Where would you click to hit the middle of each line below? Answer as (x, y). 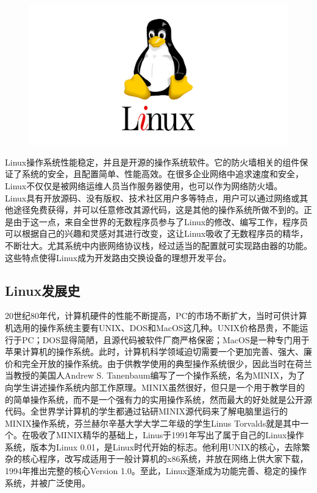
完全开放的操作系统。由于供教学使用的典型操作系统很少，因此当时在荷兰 (167, 363)
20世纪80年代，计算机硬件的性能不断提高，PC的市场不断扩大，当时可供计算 (156, 316)
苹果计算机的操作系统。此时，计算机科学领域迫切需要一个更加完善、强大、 (154, 351)
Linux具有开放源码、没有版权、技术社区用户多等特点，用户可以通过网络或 (152, 198)
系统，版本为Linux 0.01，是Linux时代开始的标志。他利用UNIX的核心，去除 (153, 446)
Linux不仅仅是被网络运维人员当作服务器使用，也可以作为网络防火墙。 (144, 186)
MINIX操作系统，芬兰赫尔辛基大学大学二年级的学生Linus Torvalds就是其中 (153, 423)
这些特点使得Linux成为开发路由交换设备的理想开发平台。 (118, 257)
